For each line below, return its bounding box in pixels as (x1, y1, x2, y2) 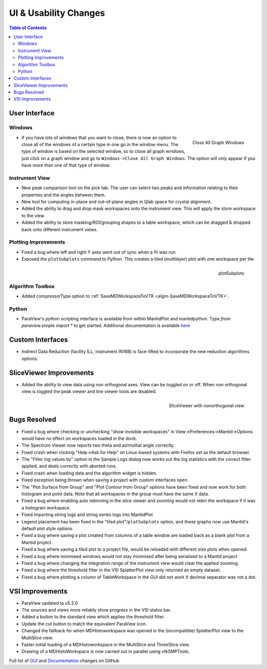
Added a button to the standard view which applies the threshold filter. (21, 614, 165, 620)
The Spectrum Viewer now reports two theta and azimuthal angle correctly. (21, 442, 175, 448)
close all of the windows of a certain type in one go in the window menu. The (21, 142, 178, 147)
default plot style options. (21, 525, 74, 531)
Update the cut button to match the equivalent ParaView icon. (21, 620, 147, 626)
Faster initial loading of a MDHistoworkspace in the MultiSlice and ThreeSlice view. (21, 641, 190, 647)
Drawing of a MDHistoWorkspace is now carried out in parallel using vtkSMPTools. (21, 649, 190, 655)
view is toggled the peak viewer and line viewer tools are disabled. (21, 389, 157, 395)
